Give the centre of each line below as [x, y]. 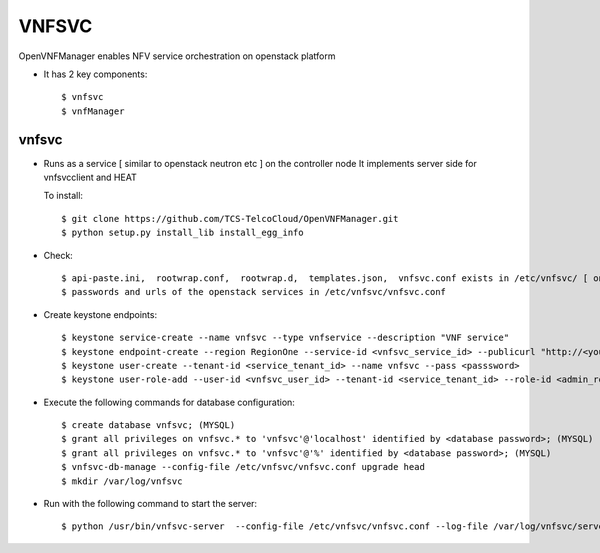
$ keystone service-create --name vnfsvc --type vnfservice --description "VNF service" [285, 338]
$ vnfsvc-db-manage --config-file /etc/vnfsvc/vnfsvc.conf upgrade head [243, 467]
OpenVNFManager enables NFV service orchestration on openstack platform [177, 56]
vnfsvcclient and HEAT [90, 177]
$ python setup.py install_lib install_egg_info [182, 233]
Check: [58, 255]
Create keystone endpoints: [100, 314]
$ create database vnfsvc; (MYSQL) [148, 425]
